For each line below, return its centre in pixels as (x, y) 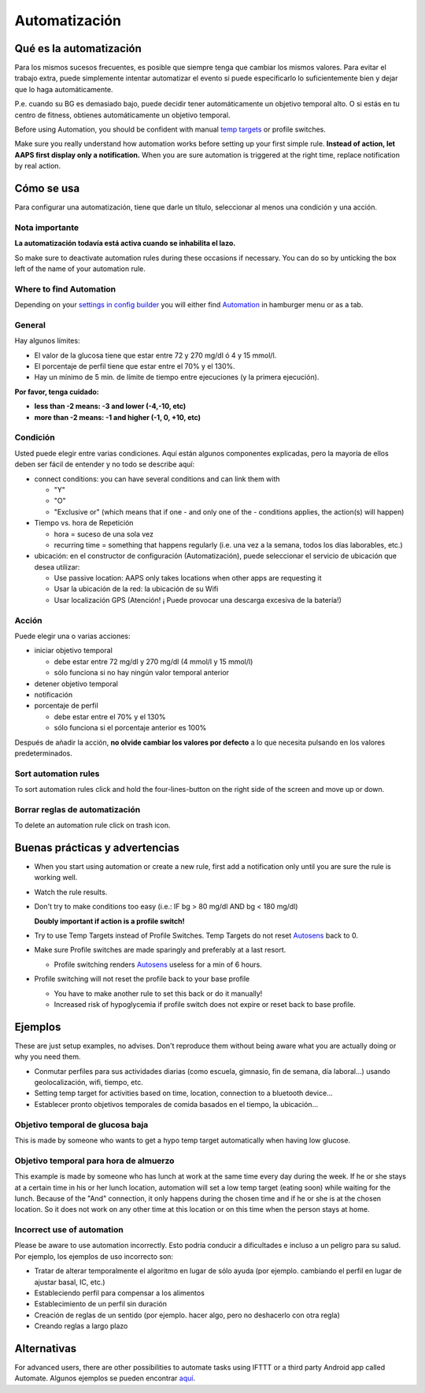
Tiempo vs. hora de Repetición (84, 523)
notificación (54, 694)
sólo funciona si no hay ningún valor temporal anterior (142, 673)
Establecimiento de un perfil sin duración (101, 1304)
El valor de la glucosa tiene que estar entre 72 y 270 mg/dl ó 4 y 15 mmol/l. (155, 355)
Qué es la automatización (78, 48)
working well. (56, 878)
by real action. (38, 166)
